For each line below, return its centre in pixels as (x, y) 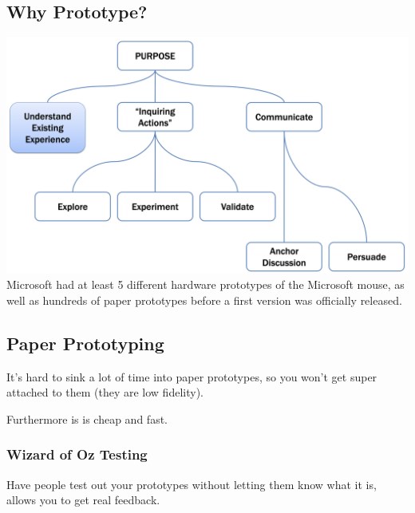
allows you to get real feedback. (83, 500)
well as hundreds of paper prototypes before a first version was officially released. (204, 300)
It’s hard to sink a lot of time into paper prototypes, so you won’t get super (192, 376)
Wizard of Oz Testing (77, 454)
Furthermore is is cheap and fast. (87, 418)
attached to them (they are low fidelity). (105, 392)
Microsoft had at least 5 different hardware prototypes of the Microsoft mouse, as (206, 284)
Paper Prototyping (85, 343)
